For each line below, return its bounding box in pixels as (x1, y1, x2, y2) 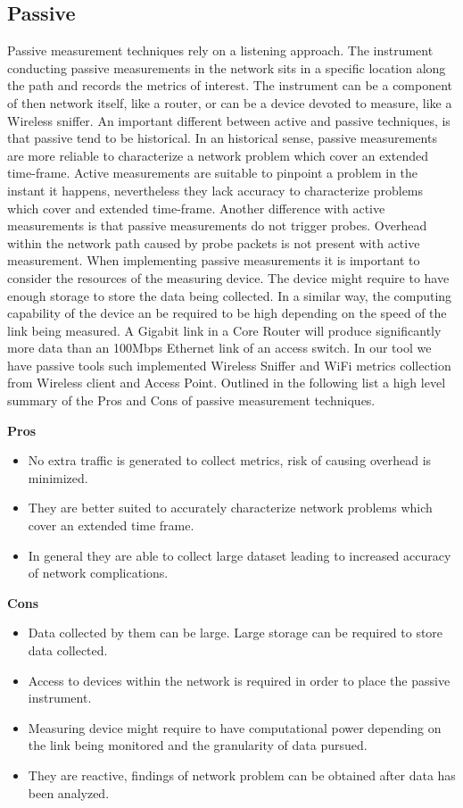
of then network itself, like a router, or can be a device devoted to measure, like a (7, 93, 452, 112)
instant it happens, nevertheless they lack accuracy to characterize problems (7, 180, 424, 199)
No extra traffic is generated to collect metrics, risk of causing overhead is (28, 451, 432, 470)
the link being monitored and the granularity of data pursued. (28, 736, 368, 754)
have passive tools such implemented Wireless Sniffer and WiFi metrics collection (7, 355, 451, 374)
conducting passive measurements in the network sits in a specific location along (7, 58, 446, 77)
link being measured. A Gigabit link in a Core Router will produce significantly (7, 321, 442, 339)
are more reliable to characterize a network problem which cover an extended (7, 146, 428, 164)
